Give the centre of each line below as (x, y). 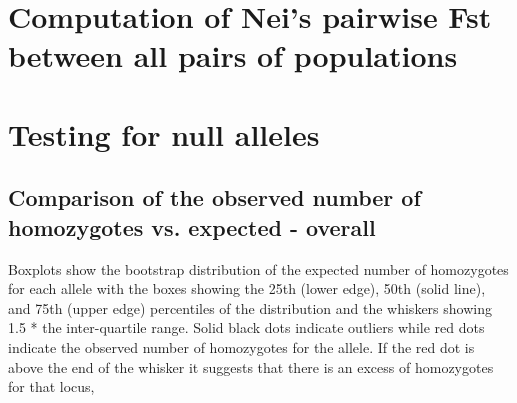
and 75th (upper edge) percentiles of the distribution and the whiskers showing (250, 307)
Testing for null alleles (164, 133)
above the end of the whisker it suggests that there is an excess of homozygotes (251, 366)
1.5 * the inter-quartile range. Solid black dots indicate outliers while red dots (246, 327)
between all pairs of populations (233, 55)
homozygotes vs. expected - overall (192, 226)
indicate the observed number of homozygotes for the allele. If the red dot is (241, 346)
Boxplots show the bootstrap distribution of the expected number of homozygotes (258, 268)
